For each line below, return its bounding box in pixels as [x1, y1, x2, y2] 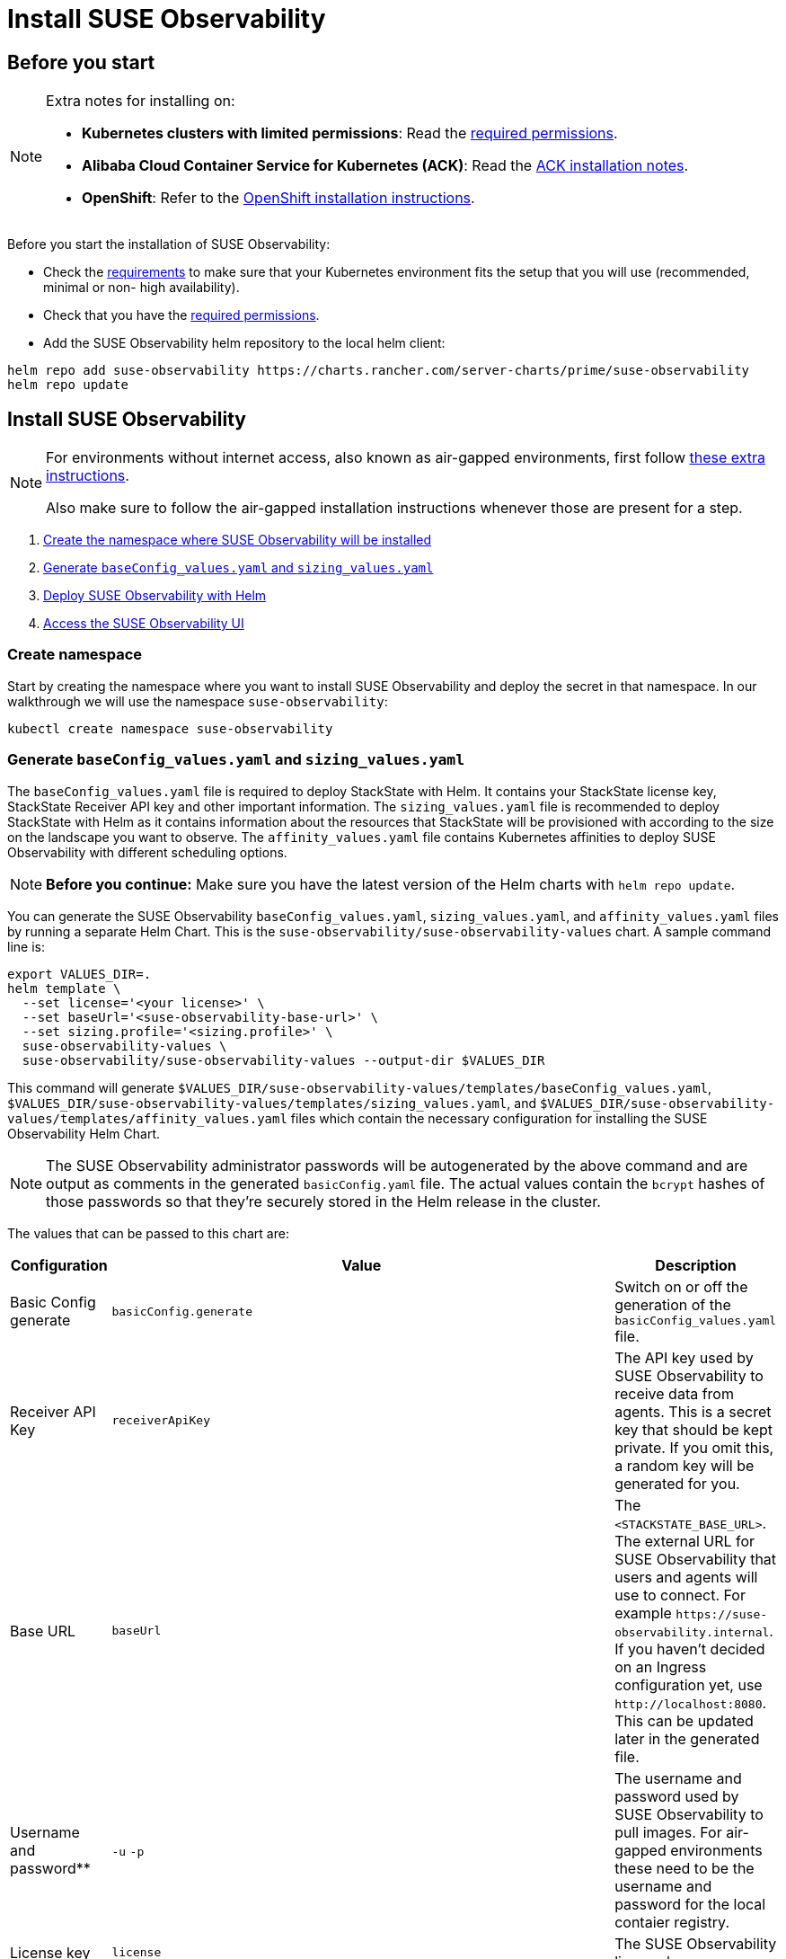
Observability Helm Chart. [7, 1125, 161, 1141]
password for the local [614, 1894, 766, 1913]
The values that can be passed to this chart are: [7, 1225, 289, 1241]
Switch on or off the [614, 1277, 748, 1296]
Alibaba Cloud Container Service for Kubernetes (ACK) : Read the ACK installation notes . [82, 156, 689, 175]
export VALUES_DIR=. [7, 966, 152, 981]
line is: [7, 938, 45, 954]
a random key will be [614, 1456, 755, 1475]
